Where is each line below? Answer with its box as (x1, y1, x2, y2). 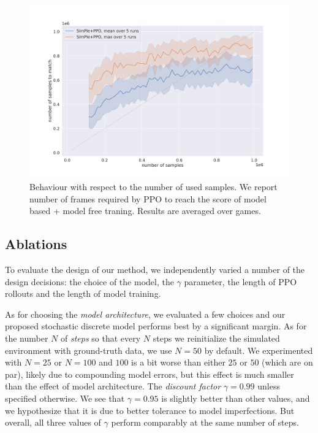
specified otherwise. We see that (5, 391, 125, 404)
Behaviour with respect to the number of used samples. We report (29, 180, 278, 193)
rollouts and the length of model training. (5, 287, 161, 300)
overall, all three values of (5, 416, 101, 429)
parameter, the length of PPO (184, 275, 297, 288)
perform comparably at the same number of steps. (111, 416, 299, 429)
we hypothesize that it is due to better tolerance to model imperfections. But (5, 404, 295, 416)
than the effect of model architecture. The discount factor (5, 380, 221, 393)
